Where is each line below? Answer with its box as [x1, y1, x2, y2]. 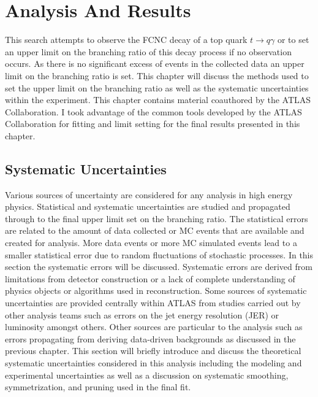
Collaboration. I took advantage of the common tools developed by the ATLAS [5, 105, 302, 118]
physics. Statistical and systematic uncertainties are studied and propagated [5, 200, 290, 213]
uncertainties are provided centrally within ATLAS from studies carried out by [5, 296, 301, 309]
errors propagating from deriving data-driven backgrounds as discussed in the [5, 332, 296, 345]
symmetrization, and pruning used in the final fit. [5, 380, 191, 393]
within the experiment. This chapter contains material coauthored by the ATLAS [5, 93, 311, 106]
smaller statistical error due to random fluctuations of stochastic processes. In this [5, 248, 314, 261]
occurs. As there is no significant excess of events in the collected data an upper [5, 57, 305, 70]
